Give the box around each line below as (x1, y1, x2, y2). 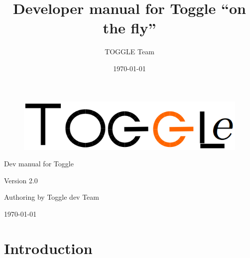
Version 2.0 (4, 175, 38, 185)
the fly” (103, 17, 156, 38)
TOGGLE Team (105, 46, 154, 57)
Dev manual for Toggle (4, 158, 74, 169)
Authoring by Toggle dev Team (4, 192, 99, 202)
